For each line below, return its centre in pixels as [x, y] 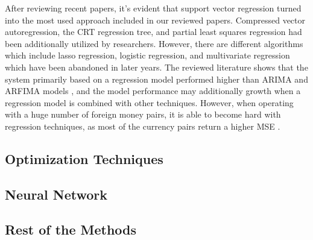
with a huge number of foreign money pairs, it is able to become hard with [143, 114]
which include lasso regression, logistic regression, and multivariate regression [147, 55]
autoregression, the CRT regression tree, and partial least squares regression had [153, 32]
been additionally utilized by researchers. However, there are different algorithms [154, 43]
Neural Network [56, 194]
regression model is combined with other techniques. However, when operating [149, 102]
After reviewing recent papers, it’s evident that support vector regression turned [153, 8]
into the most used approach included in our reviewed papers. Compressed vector [155, 20]
